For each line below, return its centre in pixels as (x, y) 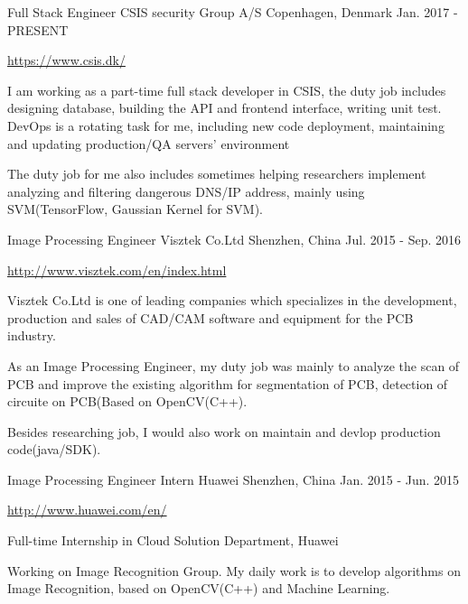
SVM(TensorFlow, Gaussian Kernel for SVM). (136, 209)
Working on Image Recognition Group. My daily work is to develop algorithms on (234, 570)
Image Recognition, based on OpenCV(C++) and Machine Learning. (199, 588)
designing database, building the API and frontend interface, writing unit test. (225, 108)
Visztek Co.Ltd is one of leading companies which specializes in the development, (232, 300)
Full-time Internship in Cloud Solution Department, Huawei (173, 540)
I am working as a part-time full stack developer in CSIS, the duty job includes (227, 90)
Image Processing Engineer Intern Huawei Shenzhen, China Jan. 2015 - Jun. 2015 (234, 479)
